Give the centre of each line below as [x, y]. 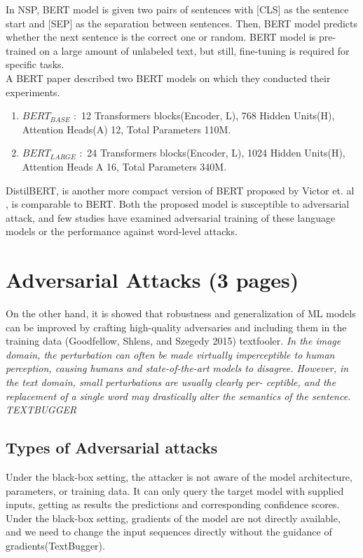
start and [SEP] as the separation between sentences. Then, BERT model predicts [182, 23]
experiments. [33, 92]
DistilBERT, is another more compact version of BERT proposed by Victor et [173, 190]
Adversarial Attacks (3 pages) [152, 280]
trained [21, 50]
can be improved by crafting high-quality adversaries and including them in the [176, 327]
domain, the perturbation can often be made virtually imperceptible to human [170, 354]
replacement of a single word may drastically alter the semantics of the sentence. [178, 396]
